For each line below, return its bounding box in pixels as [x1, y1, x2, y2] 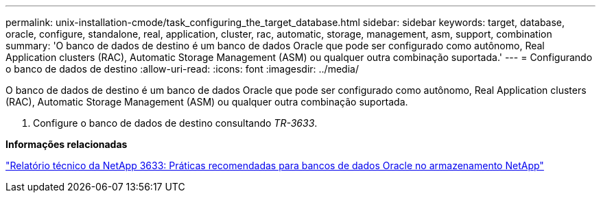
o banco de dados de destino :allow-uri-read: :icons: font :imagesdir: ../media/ [5, 63, 359, 75]
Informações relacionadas [5, 138, 128, 150]
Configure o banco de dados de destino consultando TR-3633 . [33, 117, 318, 129]
